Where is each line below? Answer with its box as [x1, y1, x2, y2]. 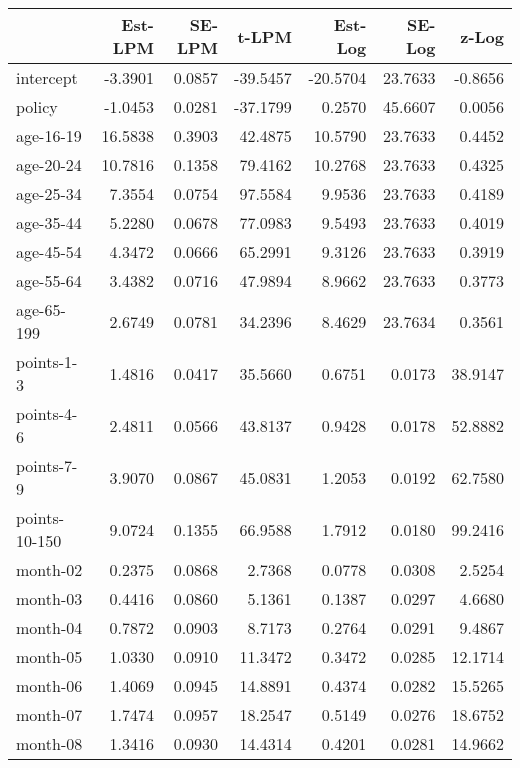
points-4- [16, 402, 78, 425]
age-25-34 [16, 182, 82, 205]
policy [16, 95, 58, 118]
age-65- [16, 298, 66, 321]
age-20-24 [16, 153, 82, 176]
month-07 [16, 703, 83, 726]
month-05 [16, 645, 83, 668]
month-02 [16, 558, 83, 581]
